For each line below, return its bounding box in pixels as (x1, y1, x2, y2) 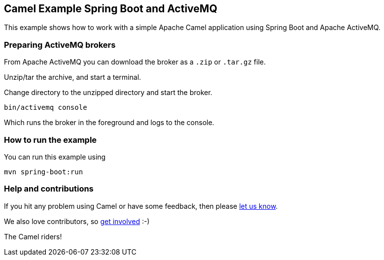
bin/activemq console (4, 103, 87, 112)
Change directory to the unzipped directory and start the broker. (4, 88, 212, 97)
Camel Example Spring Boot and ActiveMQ (4, 2, 217, 15)
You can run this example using (4, 152, 106, 161)
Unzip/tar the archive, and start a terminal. (4, 73, 141, 82)
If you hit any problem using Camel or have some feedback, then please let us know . (4, 201, 278, 210)
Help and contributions (4, 184, 94, 194)
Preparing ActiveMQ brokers (4, 39, 116, 50)
